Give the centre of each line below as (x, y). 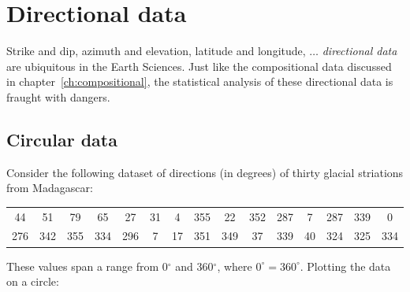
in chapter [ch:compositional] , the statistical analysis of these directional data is (200, 81)
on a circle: (33, 281)
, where (235, 266)
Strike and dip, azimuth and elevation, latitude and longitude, (156, 51)
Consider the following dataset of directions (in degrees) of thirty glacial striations (205, 172)
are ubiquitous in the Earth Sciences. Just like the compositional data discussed (199, 66)
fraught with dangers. (58, 96)
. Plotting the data (345, 266)
